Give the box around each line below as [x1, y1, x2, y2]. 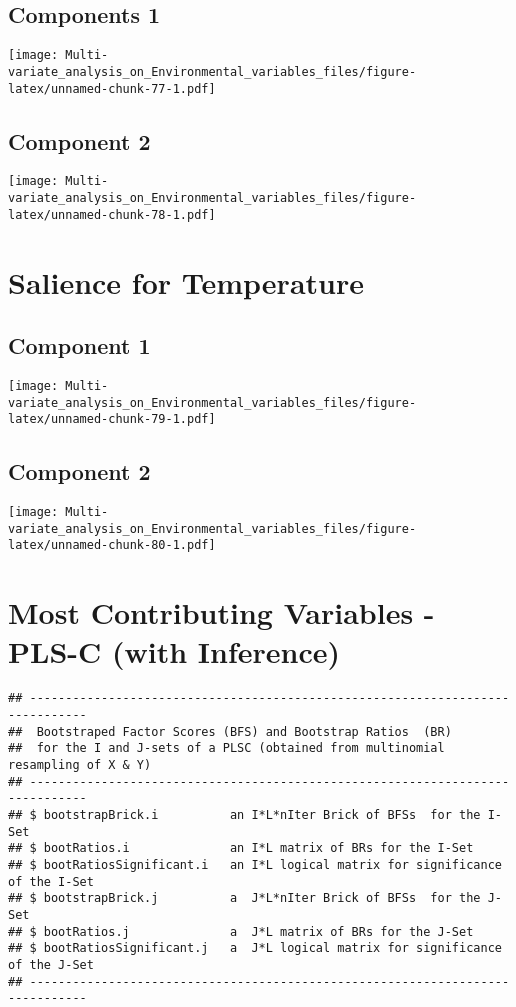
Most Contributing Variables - [8, 592, 435, 633]
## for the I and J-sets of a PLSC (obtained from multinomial [8, 741, 445, 756]
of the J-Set [8, 957, 94, 972]
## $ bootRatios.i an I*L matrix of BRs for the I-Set [8, 841, 474, 856]
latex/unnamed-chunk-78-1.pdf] [8, 207, 216, 222]
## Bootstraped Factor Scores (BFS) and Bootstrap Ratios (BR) [8, 724, 452, 739]
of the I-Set [8, 874, 94, 889]
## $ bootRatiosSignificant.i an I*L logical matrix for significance [8, 857, 502, 872]
